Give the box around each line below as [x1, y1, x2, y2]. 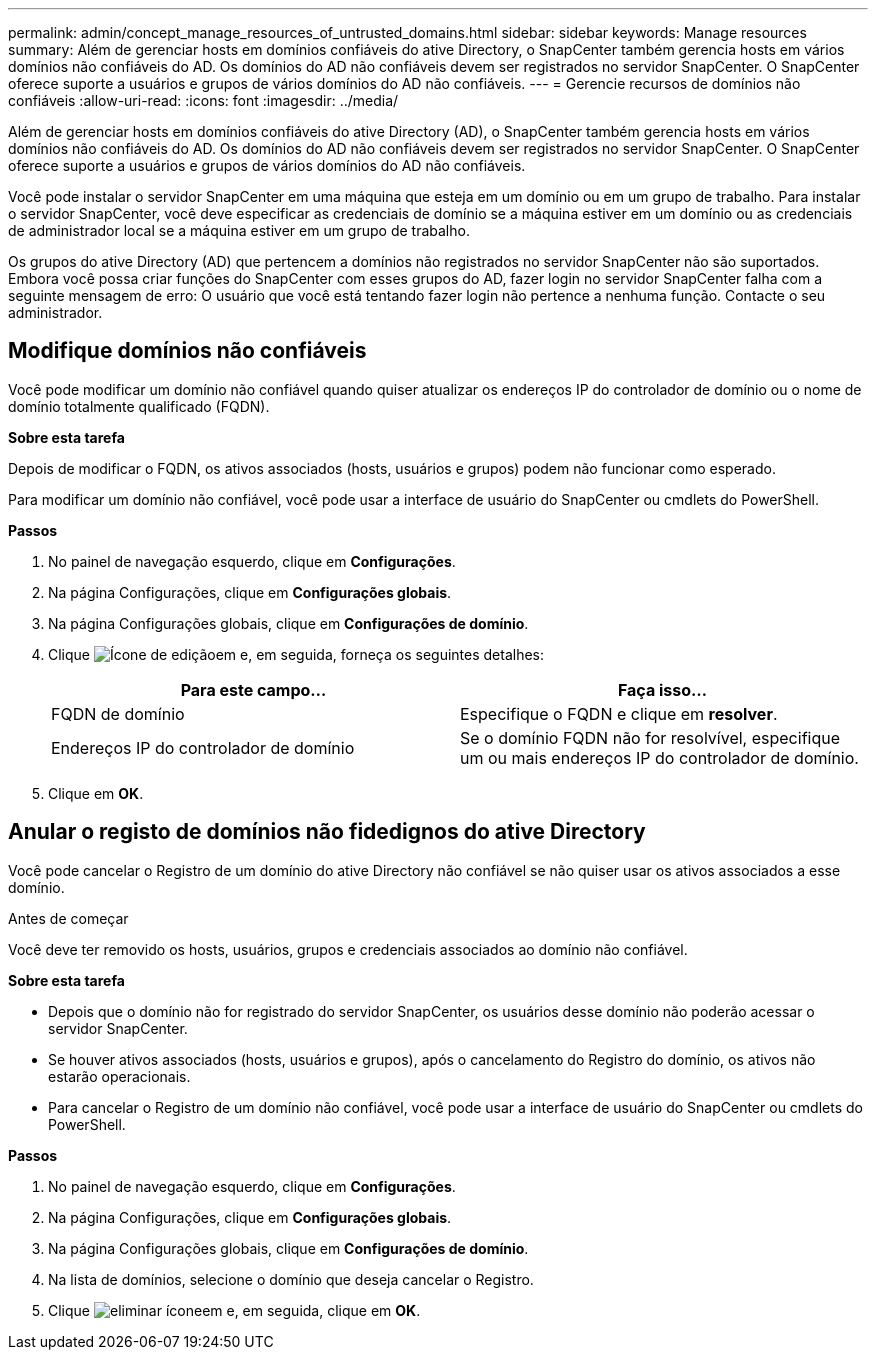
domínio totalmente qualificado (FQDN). [8, 397, 270, 415]
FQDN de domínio [51, 703, 185, 724]
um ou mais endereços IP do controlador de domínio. [460, 747, 859, 768]
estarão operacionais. [48, 1067, 191, 1085]
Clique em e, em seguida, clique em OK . [48, 1301, 421, 1319]
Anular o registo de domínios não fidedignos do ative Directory [8, 819, 646, 845]
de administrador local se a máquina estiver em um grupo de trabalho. [8, 222, 470, 239]
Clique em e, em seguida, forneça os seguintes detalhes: [48, 645, 545, 663]
